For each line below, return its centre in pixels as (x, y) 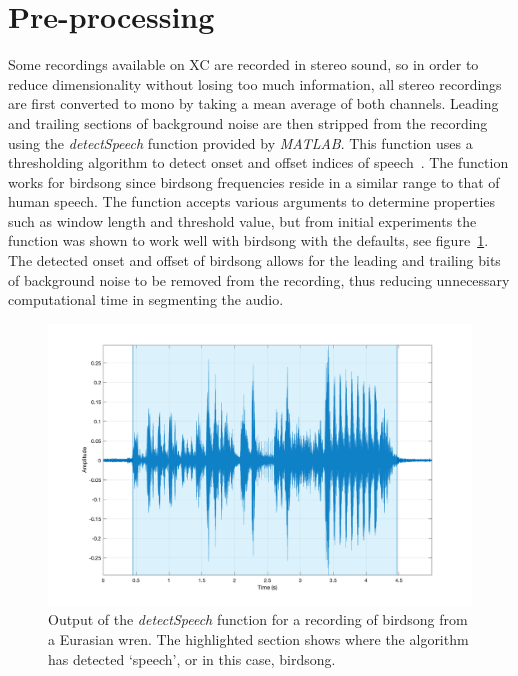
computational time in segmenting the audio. (146, 299)
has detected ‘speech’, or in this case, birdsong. (192, 658)
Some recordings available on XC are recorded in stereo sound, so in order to (243, 64)
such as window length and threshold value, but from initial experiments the (242, 220)
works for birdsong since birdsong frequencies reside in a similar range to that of (254, 181)
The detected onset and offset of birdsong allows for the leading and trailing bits (254, 260)
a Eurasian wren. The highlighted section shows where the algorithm (258, 639)
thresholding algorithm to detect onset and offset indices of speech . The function (258, 162)
